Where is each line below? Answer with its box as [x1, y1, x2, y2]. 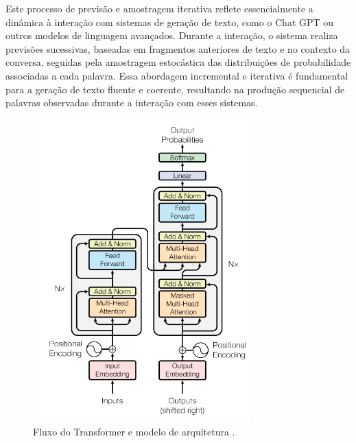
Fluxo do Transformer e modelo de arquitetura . [33, 424, 235, 438]
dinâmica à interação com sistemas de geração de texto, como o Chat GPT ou [5, 14, 334, 29]
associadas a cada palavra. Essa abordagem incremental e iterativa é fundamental [5, 68, 348, 82]
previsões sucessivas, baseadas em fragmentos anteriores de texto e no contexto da [5, 41, 351, 56]
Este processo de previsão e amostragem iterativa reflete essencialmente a [5, 1, 313, 15]
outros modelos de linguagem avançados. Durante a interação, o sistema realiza [5, 28, 338, 43]
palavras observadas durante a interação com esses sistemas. [5, 95, 258, 110]
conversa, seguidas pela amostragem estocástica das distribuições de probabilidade [5, 55, 351, 69]
